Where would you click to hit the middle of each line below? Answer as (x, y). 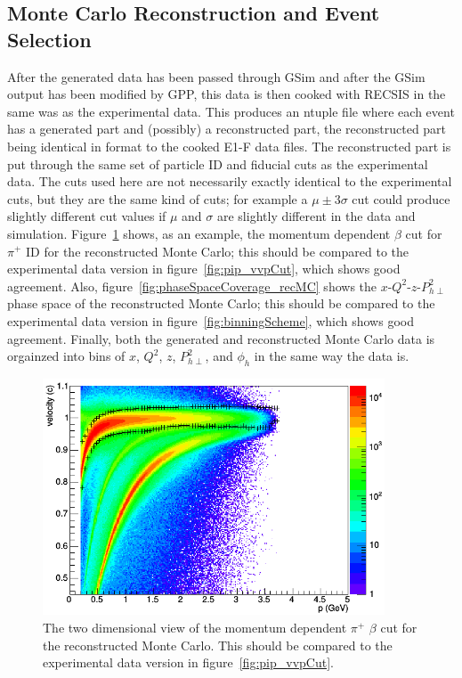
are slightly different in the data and (316, 216)
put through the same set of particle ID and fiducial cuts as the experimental (218, 163)
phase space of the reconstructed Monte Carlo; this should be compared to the (221, 303)
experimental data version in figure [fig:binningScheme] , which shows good (211, 320)
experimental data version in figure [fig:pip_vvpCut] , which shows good (204, 269)
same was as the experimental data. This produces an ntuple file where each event (231, 111)
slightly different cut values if (87, 216)
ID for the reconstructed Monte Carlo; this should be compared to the (218, 251)
